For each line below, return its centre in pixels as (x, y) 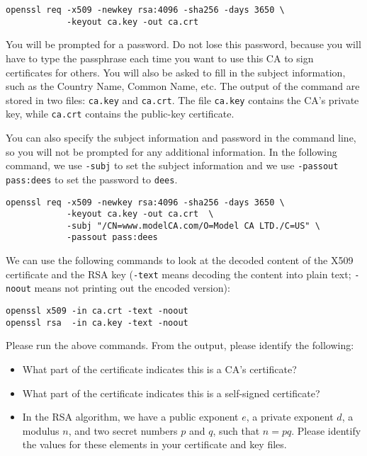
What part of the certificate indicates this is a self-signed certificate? (171, 393)
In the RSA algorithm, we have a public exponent (130, 417)
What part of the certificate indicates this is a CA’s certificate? (159, 369)
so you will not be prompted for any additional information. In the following (171, 151)
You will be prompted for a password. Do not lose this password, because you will (183, 44)
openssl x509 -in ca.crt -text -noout (97, 311)
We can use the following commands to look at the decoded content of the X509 (180, 260)
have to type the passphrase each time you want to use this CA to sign (160, 58)
